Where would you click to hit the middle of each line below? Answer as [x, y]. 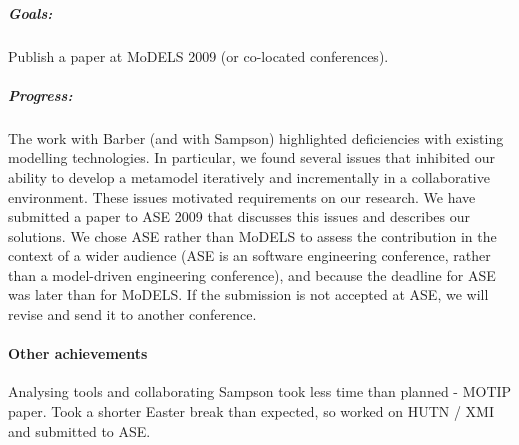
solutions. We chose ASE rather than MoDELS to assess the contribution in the [252, 235]
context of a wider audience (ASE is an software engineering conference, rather [249, 255]
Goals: [30, 12]
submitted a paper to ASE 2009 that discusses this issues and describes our [239, 216]
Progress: [40, 94]
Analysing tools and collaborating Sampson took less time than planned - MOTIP [260, 391]
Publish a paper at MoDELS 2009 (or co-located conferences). [198, 55]
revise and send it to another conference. [132, 314]
